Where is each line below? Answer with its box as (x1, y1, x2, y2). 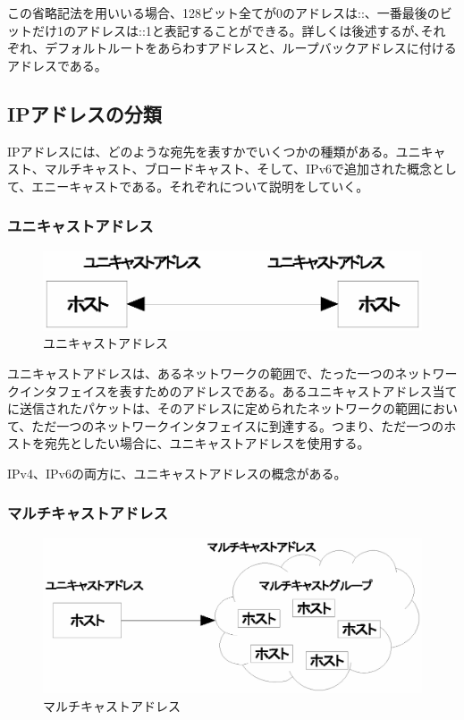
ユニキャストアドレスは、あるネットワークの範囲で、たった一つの (7, 364, 395, 382)
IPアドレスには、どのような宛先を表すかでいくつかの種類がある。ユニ (7, 141, 421, 160)
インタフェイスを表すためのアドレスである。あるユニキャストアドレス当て (19, 381, 458, 400)
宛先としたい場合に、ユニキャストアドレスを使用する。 (44, 434, 370, 453)
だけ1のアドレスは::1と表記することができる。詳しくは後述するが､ (31, 21, 421, 39)
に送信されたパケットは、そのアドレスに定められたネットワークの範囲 (7, 399, 420, 418)
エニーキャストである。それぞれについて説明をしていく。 (31, 176, 369, 195)
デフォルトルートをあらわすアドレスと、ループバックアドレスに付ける (45, 38, 457, 57)
